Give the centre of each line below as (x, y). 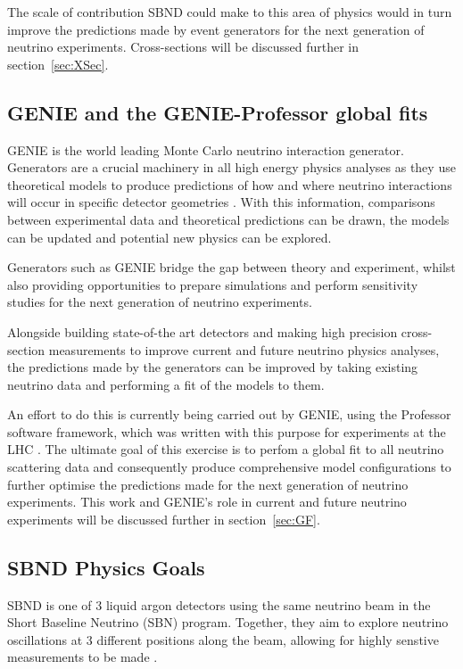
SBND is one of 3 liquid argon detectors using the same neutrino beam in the (219, 604)
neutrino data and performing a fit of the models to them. (166, 384)
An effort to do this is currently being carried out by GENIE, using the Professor (229, 414)
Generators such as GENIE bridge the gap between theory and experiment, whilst (231, 267)
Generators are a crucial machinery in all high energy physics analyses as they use (231, 167)
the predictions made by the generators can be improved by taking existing (213, 367)
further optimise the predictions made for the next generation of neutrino (208, 484)
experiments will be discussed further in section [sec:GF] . (164, 519)
